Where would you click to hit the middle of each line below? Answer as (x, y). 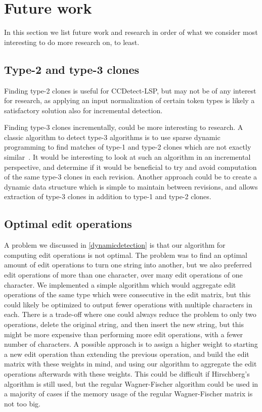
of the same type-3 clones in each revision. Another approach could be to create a (131, 177)
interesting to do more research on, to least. (72, 42)
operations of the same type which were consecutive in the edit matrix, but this (127, 294)
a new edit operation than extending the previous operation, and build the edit (127, 354)
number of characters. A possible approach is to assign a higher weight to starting (131, 344)
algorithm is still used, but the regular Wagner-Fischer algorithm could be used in (131, 383)
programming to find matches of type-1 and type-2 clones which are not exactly (128, 147)
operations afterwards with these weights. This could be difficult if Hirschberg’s (127, 373)
